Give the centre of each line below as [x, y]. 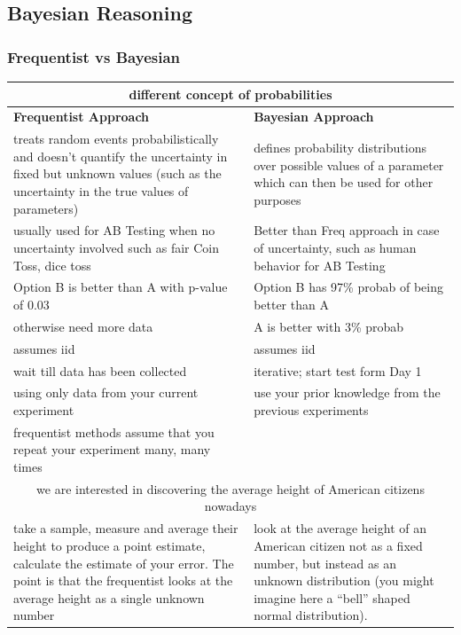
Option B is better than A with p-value [121, 287]
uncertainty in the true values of [101, 190]
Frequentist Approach [82, 117]
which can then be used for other [344, 182]
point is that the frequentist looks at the [123, 580]
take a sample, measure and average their [126, 528]
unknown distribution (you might [344, 580]
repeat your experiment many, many [112, 449]
